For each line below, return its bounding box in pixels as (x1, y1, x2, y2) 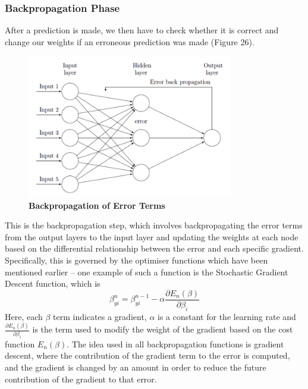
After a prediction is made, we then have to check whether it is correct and (5, 24, 279, 36)
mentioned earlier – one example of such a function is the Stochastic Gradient (5, 265, 288, 278)
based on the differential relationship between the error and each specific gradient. (5, 242, 304, 255)
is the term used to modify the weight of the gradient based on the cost (32, 323, 293, 335)
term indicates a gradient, (53, 310, 147, 322)
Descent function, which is (5, 277, 100, 290)
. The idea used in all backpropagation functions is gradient (67, 337, 284, 350)
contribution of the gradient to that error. (5, 372, 157, 385)
